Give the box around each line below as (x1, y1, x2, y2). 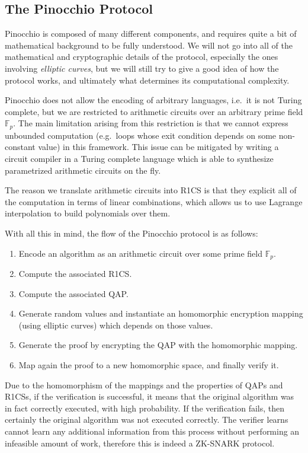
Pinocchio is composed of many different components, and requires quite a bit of (5, 27, 297, 40)
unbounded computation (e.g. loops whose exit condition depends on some (5, 129, 277, 141)
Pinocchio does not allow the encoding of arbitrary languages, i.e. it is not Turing (5, 94, 302, 106)
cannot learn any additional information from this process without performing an (5, 425, 300, 437)
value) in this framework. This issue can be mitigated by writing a (38, 141, 279, 153)
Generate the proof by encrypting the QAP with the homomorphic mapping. (18, 339, 298, 351)
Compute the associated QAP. (18, 287, 129, 299)
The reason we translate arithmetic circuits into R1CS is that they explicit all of (5, 184, 297, 196)
